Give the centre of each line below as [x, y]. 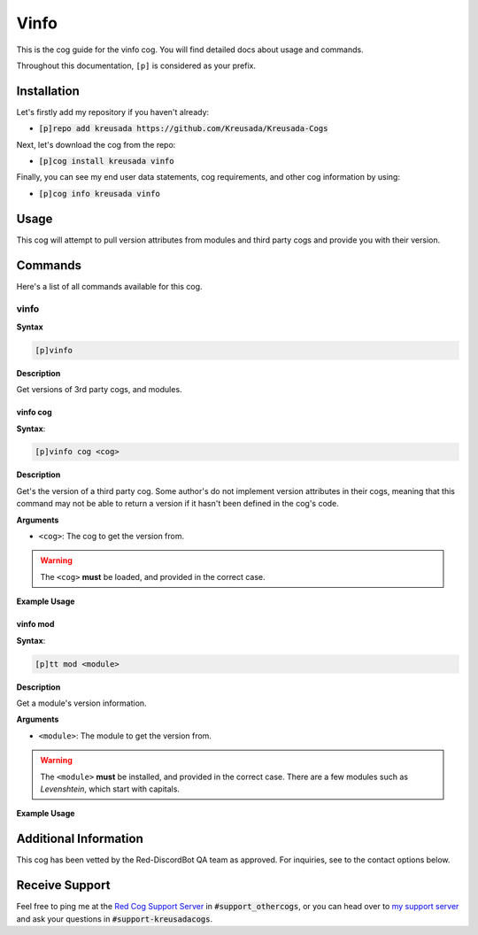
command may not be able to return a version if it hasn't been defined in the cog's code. [178, 504]
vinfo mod [35, 624]
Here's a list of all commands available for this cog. [109, 286]
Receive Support [63, 885]
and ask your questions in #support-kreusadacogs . [115, 919]
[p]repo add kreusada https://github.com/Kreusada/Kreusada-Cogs [183, 129]
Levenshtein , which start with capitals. [110, 789]
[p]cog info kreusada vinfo [100, 193]
